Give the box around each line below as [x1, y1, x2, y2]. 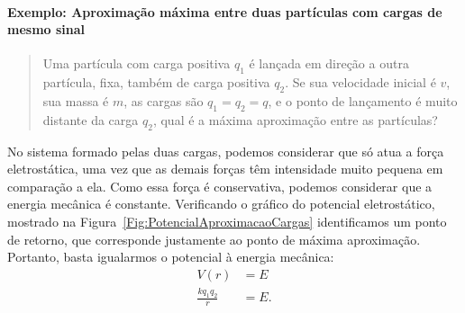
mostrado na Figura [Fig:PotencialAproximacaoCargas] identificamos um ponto [7, 211, 447, 230]
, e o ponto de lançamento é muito [268, 91, 458, 110]
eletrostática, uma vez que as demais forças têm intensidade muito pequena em [7, 159, 443, 178]
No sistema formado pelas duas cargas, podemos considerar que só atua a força [7, 141, 444, 160]
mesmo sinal [7, 20, 86, 39]
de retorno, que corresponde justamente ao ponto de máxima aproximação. [7, 229, 421, 248]
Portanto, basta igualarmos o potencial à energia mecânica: [7, 247, 334, 266]
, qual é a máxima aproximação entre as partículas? [152, 110, 438, 129]
